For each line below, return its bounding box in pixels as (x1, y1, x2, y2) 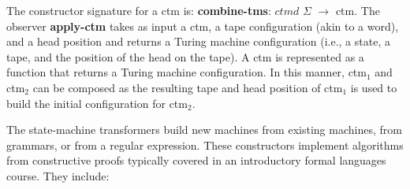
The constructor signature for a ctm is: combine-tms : (6, 2, 271, 18)
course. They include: (6, 167, 110, 183)
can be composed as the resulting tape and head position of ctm (32, 79, 343, 95)
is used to (350, 79, 397, 95)
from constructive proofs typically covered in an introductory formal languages (6, 152, 386, 169)
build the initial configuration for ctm (6, 94, 188, 111)
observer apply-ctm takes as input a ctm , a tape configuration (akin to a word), (6, 17, 399, 34)
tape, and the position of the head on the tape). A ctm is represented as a (6, 48, 364, 65)
